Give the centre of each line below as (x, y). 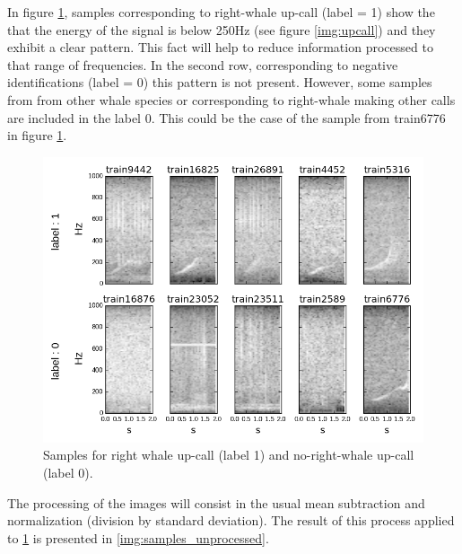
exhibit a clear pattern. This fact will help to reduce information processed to (220, 47)
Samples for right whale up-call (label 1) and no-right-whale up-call (229, 455)
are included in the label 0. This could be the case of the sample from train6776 (227, 117)
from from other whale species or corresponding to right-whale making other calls (231, 99)
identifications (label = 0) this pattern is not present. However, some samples (220, 82)
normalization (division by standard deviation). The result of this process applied (231, 520)
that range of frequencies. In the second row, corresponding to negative (203, 64)
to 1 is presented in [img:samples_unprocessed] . (138, 537)
